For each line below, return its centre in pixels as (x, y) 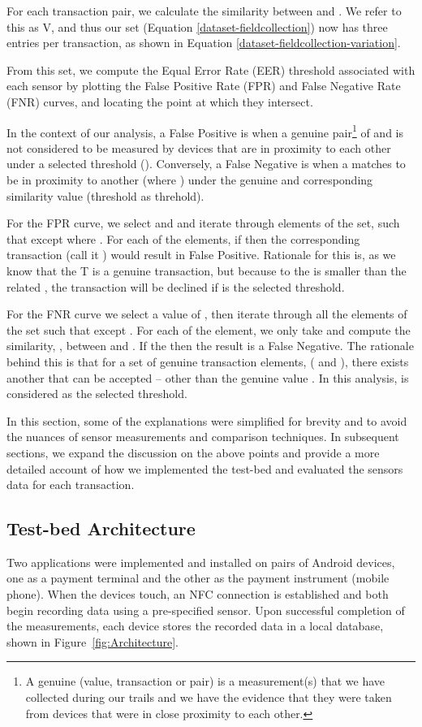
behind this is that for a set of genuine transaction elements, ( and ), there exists (208, 361)
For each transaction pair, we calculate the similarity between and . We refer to (204, 11)
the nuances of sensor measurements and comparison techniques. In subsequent (203, 437)
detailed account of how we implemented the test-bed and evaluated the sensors (205, 468)
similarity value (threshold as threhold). (105, 195)
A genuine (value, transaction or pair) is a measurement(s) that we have (205, 681)
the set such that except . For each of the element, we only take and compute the (209, 329)
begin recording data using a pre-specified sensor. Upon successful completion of (206, 610)
